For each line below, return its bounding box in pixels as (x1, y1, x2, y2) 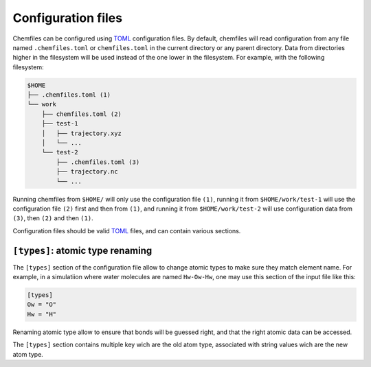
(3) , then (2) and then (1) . (12, 214, 93, 222)
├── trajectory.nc (56, 168, 118, 176)
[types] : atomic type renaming (12, 244, 153, 257)
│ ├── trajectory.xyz (41, 129, 122, 137)
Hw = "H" (27, 310, 57, 318)
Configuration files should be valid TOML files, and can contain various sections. (12, 226, 241, 235)
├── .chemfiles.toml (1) (27, 91, 111, 99)
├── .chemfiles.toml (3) (56, 158, 140, 166)
